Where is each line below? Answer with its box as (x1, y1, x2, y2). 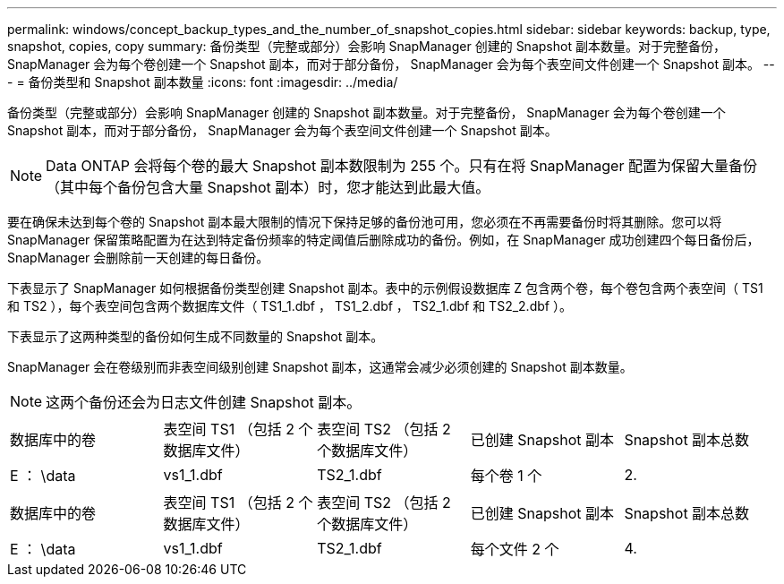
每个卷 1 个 (470, 467, 542, 485)
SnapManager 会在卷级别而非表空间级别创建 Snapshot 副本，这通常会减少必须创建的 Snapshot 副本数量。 (7, 359, 633, 374)
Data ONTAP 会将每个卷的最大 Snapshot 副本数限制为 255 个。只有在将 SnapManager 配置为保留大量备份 (46, 157, 757, 175)
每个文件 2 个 (470, 540, 559, 558)
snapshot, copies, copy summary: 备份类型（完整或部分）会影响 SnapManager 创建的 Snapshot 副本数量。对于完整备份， (7, 39, 726, 54)
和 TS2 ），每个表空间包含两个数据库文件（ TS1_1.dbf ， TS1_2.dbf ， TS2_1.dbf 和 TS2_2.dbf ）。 (7, 298, 572, 313)
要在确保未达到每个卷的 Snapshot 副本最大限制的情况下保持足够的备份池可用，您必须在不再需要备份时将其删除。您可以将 (7, 214, 722, 229)
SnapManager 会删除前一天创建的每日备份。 (7, 250, 269, 265)
